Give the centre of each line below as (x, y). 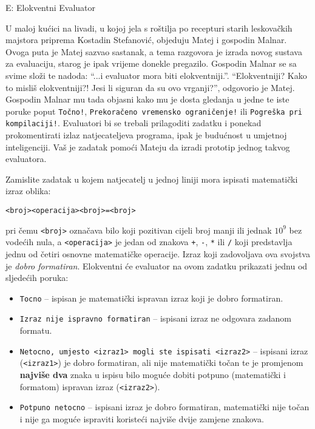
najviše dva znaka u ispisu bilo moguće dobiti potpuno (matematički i (153, 374)
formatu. (36, 330)
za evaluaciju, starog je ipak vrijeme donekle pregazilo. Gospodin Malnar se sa (151, 63)
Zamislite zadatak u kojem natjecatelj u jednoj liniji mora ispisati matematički (152, 179)
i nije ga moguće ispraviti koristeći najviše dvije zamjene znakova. (142, 418)
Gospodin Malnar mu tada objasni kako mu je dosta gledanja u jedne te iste (147, 99)
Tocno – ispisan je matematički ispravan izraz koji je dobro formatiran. (151, 298)
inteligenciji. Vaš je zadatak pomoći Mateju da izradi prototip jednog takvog (148, 147)
